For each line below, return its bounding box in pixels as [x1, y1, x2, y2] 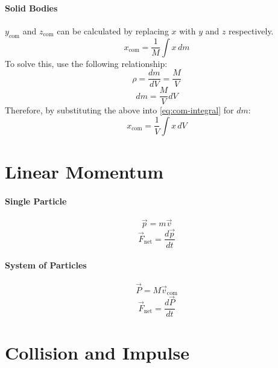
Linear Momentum [5, 159, 164, 184]
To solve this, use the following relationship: [5, 57, 168, 69]
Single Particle [5, 194, 67, 207]
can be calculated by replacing [57, 24, 169, 37]
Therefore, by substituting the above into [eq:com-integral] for [5, 104, 234, 116]
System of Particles [5, 259, 87, 271]
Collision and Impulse [5, 340, 189, 364]
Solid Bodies [5, 1, 58, 14]
